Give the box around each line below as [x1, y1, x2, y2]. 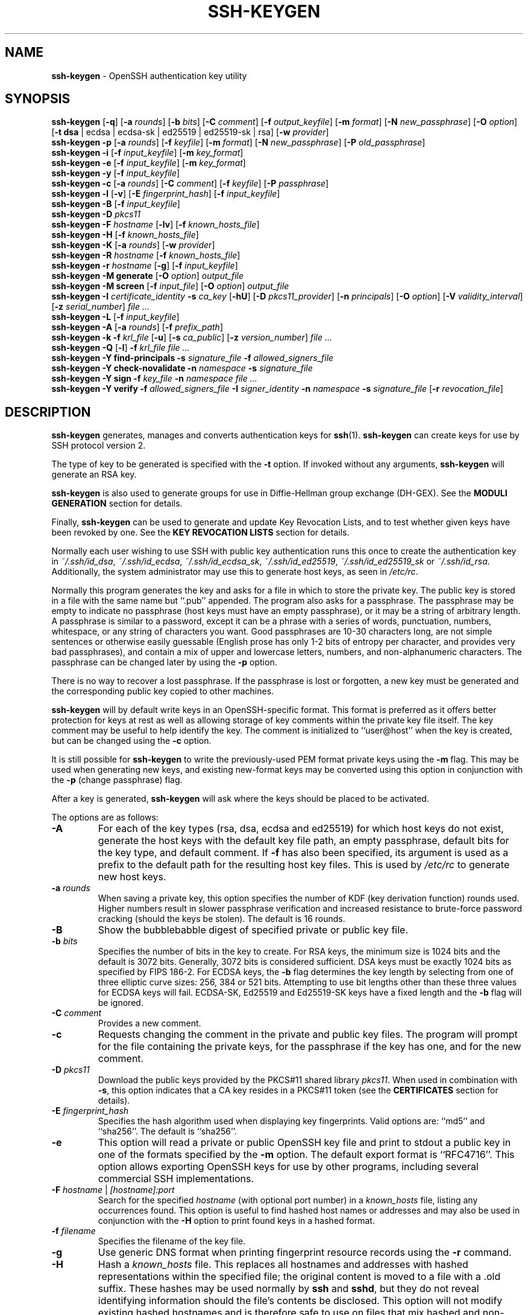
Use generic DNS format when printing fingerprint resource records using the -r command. [98, 1246, 512, 1259]
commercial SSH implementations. [98, 1173, 254, 1185]
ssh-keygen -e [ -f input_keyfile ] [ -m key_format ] [51, 158, 246, 168]
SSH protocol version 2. [51, 440, 146, 451]
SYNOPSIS [5, 91, 71, 107]
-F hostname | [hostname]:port [51, 1185, 175, 1195]
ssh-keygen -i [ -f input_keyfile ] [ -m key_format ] [51, 147, 244, 158]
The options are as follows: [51, 812, 159, 823]
